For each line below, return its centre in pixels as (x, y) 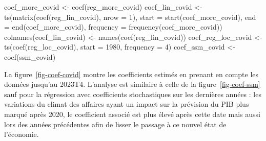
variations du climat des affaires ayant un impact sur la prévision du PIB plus (127, 104)
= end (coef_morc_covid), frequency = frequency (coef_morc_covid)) (113, 27)
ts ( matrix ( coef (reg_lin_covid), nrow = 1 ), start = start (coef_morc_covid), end (130, 17)
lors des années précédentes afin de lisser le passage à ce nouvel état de (115, 124)
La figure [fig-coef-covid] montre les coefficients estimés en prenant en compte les (131, 74)
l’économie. (22, 134)
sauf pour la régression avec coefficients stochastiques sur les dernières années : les (133, 94)
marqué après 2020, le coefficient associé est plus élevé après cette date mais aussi (132, 114)
